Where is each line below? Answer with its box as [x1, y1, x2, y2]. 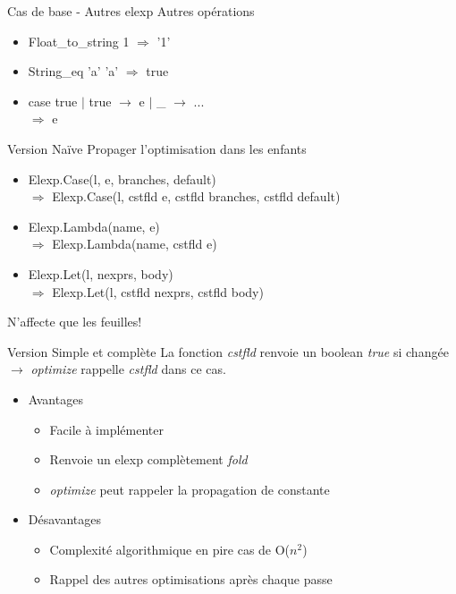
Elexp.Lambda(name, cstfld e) [52, 234, 217, 253]
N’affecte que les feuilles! [7, 312, 142, 331]
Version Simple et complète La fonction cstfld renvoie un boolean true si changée [7, 342, 449, 361]
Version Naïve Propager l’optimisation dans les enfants [7, 139, 307, 157]
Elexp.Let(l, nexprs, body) [28, 264, 173, 283]
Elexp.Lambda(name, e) [28, 216, 160, 235]
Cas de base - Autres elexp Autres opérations [7, 2, 255, 20]
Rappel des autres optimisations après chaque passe [49, 570, 333, 589]
